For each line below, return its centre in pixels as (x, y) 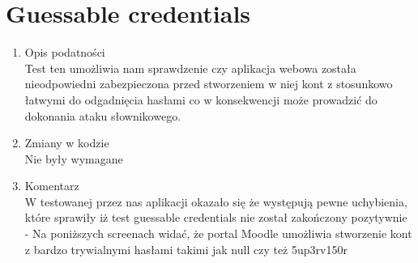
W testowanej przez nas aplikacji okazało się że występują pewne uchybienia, (216, 201)
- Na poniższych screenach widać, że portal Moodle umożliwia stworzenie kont (218, 233)
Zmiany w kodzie (67, 143)
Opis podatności (65, 52)
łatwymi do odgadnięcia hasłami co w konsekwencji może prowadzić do (201, 99)
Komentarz (52, 186)
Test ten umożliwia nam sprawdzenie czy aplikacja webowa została (190, 68)
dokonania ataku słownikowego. (103, 115)
